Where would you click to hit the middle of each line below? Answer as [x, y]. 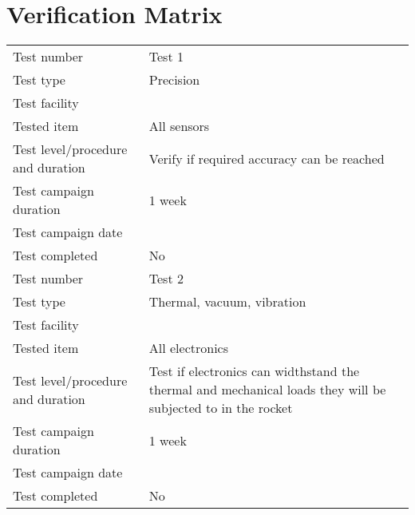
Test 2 [166, 279]
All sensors [179, 126]
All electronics [188, 348]
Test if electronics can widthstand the [254, 371]
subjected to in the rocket [221, 408]
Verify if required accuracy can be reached [267, 158]
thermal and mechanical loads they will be [267, 390]
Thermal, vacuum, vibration [227, 302]
